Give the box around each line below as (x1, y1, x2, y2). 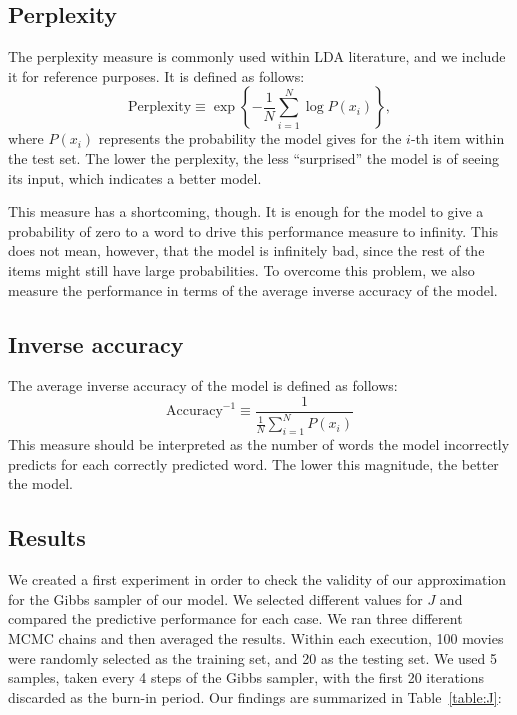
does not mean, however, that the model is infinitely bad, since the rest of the (8, 240, 485, 261)
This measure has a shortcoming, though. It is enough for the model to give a (8, 201, 484, 222)
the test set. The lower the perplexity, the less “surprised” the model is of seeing (8, 147, 500, 168)
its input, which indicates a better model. (8, 167, 262, 188)
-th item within (410, 128, 505, 149)
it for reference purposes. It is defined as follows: (8, 65, 305, 86)
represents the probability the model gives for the (98, 128, 402, 149)
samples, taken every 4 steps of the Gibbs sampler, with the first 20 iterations (8, 667, 485, 688)
